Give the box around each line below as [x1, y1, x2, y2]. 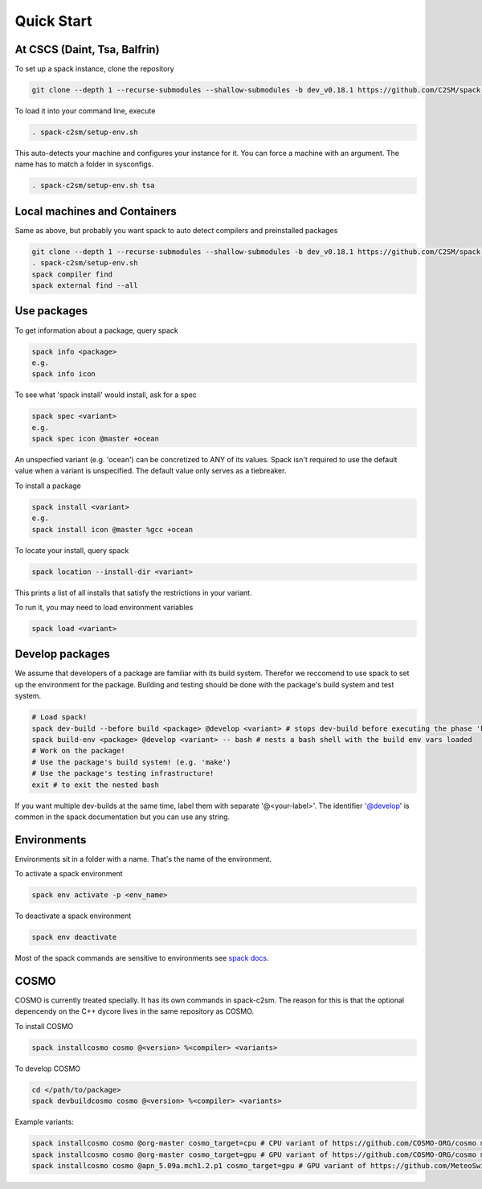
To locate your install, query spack [14, 545, 129, 555]
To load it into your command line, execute [14, 106, 156, 116]
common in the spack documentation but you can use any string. [14, 812, 231, 822]
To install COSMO [14, 1021, 74, 1031]
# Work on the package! [31, 746, 126, 756]
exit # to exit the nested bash [31, 780, 160, 789]
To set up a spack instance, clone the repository [14, 64, 174, 74]
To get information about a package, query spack [14, 326, 178, 335]
